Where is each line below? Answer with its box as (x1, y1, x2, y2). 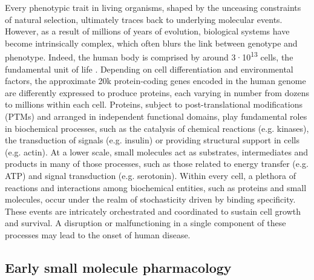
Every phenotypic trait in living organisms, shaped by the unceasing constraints (5, 1, 301, 13)
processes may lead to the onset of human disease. (5, 228, 191, 241)
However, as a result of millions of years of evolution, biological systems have (5, 25, 290, 37)
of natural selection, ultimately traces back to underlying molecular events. (5, 13, 283, 25)
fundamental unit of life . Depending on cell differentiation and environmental (5, 62, 293, 75)
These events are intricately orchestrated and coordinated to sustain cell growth (5, 204, 301, 217)
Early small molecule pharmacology (5, 258, 232, 276)
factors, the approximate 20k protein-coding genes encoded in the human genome (5, 74, 306, 87)
